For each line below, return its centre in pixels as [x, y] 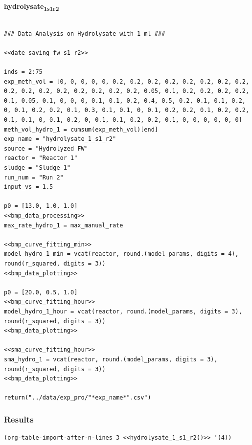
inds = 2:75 [23, 72]
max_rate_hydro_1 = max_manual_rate [64, 225]
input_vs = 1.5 [29, 187]
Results [19, 419]
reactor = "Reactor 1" [41, 158]
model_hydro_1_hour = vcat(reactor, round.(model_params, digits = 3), [123, 311]
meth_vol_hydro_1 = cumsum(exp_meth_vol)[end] [81, 129]
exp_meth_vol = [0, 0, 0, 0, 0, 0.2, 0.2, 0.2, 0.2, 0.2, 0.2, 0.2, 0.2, [127, 81]
